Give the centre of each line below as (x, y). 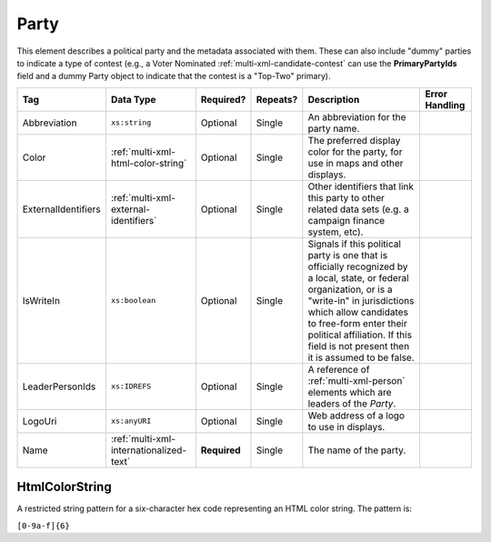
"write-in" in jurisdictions (361, 300)
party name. (334, 128)
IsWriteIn (41, 300)
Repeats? (277, 99)
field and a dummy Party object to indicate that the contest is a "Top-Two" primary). (174, 76)
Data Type (133, 99)
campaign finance (346, 220)
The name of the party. (357, 450)
